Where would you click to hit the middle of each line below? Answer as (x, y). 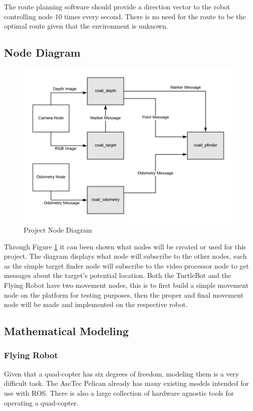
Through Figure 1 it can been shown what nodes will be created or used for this (125, 246)
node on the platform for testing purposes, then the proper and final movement (124, 294)
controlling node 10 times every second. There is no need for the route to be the (125, 16)
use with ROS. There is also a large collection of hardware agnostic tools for (119, 393)
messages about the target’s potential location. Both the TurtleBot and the (118, 275)
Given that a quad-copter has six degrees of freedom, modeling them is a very (122, 373)
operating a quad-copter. (41, 402)
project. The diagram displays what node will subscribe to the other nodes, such (126, 256)
